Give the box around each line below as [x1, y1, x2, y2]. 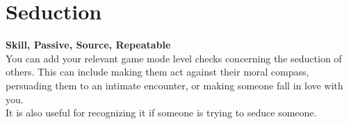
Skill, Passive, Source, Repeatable [6, 37, 171, 52]
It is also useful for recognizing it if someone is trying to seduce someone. [6, 105, 317, 120]
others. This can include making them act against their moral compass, [6, 64, 309, 79]
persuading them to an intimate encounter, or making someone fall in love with [6, 78, 343, 92]
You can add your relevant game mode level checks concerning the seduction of [6, 51, 342, 65]
